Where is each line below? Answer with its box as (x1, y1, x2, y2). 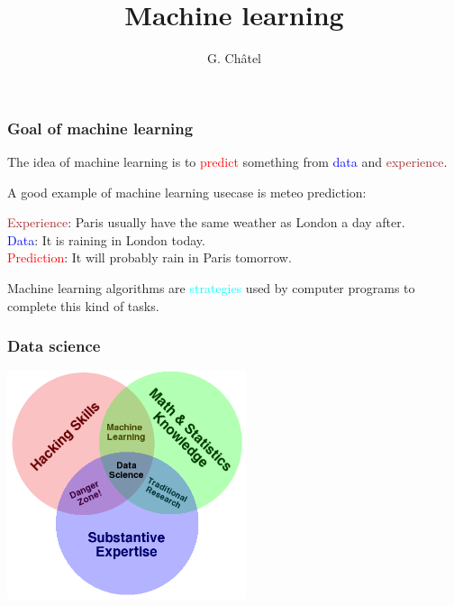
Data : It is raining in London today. (7, 230, 205, 249)
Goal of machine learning (7, 116, 194, 139)
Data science (7, 335, 101, 357)
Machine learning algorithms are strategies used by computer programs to (7, 278, 415, 297)
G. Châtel (207, 49, 261, 68)
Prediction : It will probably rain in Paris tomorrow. (7, 248, 292, 267)
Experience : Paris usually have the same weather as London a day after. (7, 213, 405, 232)
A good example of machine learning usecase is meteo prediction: (7, 182, 367, 201)
